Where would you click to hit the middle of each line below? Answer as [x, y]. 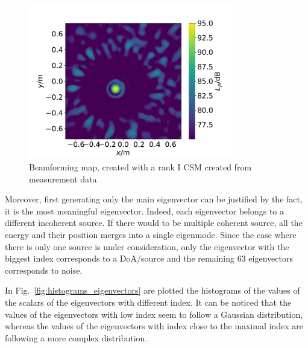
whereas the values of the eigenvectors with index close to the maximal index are [154, 326]
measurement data [63, 179]
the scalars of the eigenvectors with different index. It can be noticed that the [148, 302]
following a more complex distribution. [76, 337]
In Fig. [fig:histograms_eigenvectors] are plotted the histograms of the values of [152, 290]
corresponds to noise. [44, 270]
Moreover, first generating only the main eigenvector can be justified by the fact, [154, 199]
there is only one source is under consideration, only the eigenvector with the [147, 246]
